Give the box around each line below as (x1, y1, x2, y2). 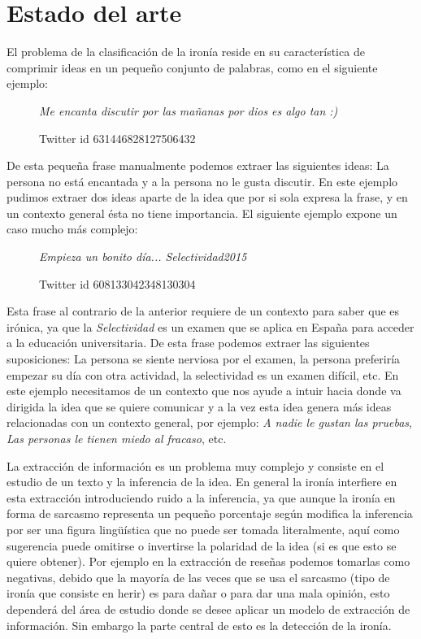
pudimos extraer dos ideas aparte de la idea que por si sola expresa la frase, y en (7, 189, 408, 206)
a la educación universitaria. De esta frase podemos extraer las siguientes (7, 334, 370, 351)
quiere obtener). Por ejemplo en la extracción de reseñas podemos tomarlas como (7, 553, 410, 570)
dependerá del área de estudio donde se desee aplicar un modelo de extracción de (7, 600, 410, 617)
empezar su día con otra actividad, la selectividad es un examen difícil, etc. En (7, 366, 399, 383)
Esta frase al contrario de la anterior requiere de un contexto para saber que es (7, 302, 400, 319)
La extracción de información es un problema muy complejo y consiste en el (7, 457, 384, 474)
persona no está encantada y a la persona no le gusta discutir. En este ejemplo (7, 172, 398, 189)
